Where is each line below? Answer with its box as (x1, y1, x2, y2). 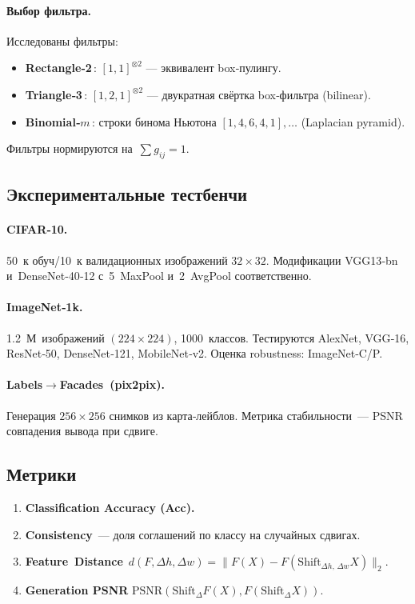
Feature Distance (25, 553, 123, 570)
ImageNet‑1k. (6, 298, 83, 315)
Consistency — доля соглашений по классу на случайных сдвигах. (25, 526, 361, 542)
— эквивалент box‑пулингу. (146, 59, 281, 76)
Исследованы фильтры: (6, 32, 118, 49)
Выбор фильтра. (6, 2, 92, 18)
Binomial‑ (25, 113, 81, 130)
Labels (6, 376, 43, 393)
